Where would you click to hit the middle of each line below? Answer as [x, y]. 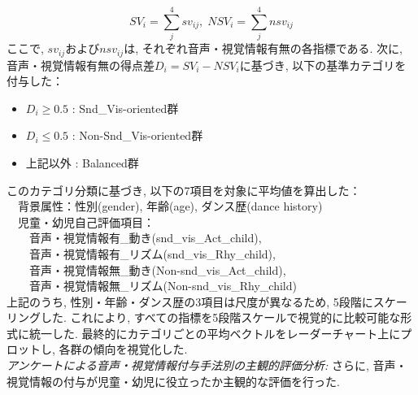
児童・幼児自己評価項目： [86, 221]
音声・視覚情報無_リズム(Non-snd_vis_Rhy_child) [163, 286]
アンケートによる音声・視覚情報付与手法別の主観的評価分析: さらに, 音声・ [207, 365]
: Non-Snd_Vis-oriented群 [137, 135]
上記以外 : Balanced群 [82, 162]
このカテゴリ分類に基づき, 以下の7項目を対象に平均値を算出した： [184, 190]
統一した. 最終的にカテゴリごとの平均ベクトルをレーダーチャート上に [215, 333]
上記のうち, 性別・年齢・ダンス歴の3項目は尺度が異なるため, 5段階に [190, 301]
